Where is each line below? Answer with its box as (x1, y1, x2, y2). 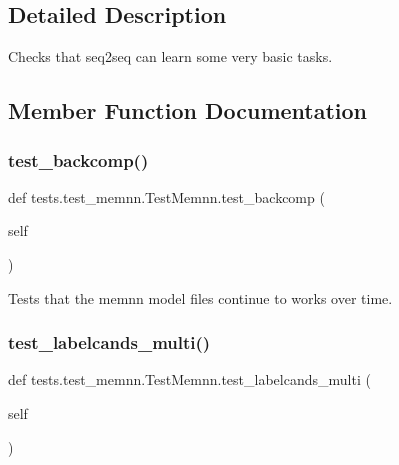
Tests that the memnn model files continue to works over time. (8, 287, 393, 308)
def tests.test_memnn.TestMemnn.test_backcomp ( (8, 186, 325, 207)
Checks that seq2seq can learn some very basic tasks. (8, 46, 333, 67)
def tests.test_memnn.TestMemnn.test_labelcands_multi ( (8, 369, 371, 390)
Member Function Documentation (8, 95, 368, 126)
